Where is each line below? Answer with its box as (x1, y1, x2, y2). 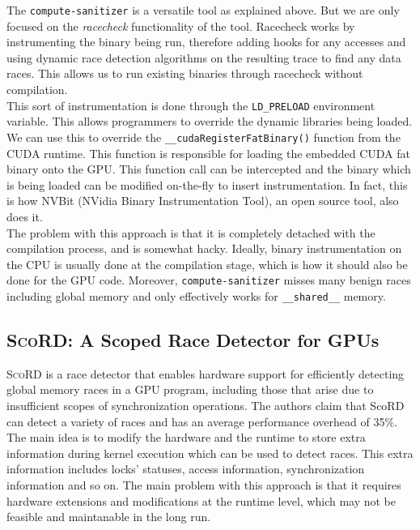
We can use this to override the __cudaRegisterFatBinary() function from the (6, 128, 401, 145)
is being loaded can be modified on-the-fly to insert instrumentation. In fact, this (6, 176, 408, 193)
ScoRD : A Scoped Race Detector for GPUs (6, 327, 380, 352)
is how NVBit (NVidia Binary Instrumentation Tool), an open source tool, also (6, 192, 399, 209)
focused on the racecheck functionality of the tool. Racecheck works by (6, 17, 355, 34)
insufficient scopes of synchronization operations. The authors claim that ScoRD (6, 396, 405, 413)
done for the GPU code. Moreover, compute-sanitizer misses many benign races (6, 271, 411, 289)
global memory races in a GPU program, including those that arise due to (6, 381, 374, 398)
